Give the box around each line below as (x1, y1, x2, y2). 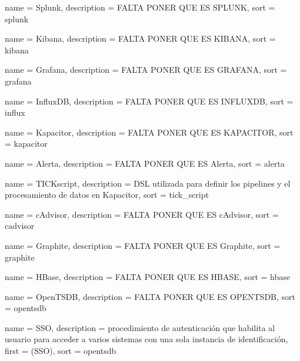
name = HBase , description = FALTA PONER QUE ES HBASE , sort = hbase (5, 271, 291, 283)
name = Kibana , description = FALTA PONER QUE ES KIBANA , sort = (5, 32, 276, 45)
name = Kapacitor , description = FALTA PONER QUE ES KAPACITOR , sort (5, 126, 294, 138)
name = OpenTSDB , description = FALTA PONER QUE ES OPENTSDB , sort (5, 290, 296, 302)
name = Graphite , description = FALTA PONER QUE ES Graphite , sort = (5, 239, 281, 251)
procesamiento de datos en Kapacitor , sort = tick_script (5, 188, 209, 201)
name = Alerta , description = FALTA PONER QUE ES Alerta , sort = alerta (5, 157, 285, 169)
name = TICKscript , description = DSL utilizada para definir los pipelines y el (5, 177, 291, 189)
